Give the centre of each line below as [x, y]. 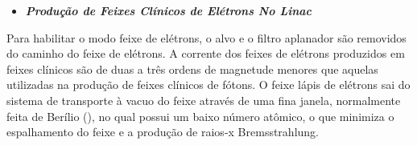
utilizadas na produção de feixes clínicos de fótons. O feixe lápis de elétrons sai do [208, 85]
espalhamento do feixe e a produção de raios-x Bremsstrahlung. [163, 132]
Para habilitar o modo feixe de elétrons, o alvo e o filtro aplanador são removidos [206, 37]
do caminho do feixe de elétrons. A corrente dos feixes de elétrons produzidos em [206, 53]
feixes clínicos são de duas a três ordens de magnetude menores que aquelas [192, 68]
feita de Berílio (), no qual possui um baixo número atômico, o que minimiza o [200, 116]
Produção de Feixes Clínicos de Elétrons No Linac [169, 10]
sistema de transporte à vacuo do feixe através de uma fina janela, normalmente [204, 100]
